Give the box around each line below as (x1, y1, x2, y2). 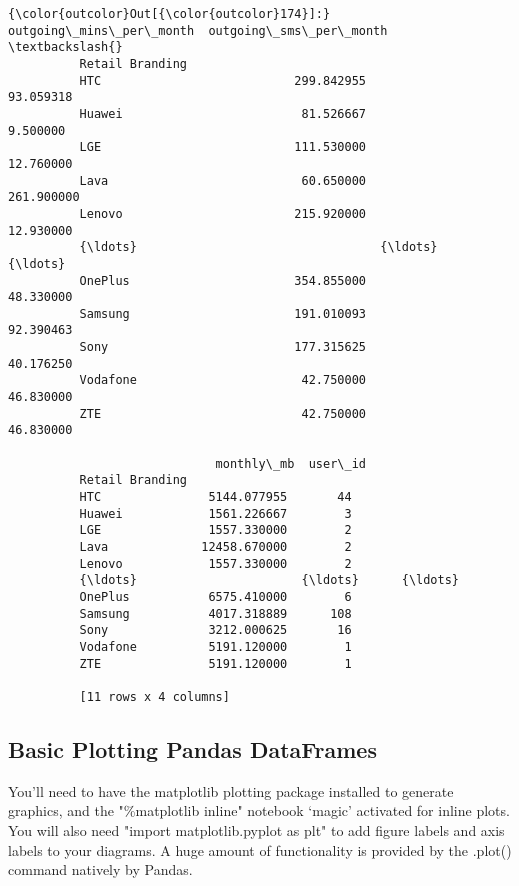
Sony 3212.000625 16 (79, 623, 352, 638)
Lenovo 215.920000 (79, 206, 366, 221)
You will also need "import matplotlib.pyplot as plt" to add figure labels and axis (8, 819, 505, 840)
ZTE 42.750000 (79, 406, 366, 421)
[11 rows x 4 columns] (79, 689, 230, 704)
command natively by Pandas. (8, 859, 193, 880)
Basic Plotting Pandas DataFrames (8, 733, 377, 764)
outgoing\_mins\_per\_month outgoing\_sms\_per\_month (8, 23, 388, 38)
